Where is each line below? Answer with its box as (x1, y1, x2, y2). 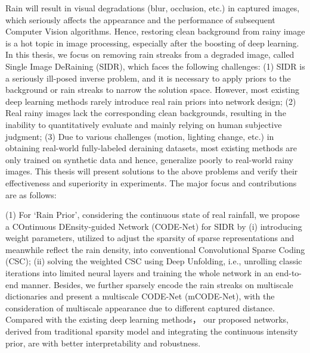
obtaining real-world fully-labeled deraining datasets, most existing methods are (5, 142, 297, 154)
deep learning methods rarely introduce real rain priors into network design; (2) (5, 95, 296, 107)
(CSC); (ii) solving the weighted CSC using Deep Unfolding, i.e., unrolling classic (5, 255, 302, 267)
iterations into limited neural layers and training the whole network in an (5, 267, 273, 279)
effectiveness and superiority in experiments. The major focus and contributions (5, 176, 297, 189)
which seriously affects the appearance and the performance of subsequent (5, 13, 275, 26)
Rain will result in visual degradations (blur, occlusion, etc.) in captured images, (5, 2, 300, 14)
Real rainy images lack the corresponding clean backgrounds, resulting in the (5, 107, 286, 119)
